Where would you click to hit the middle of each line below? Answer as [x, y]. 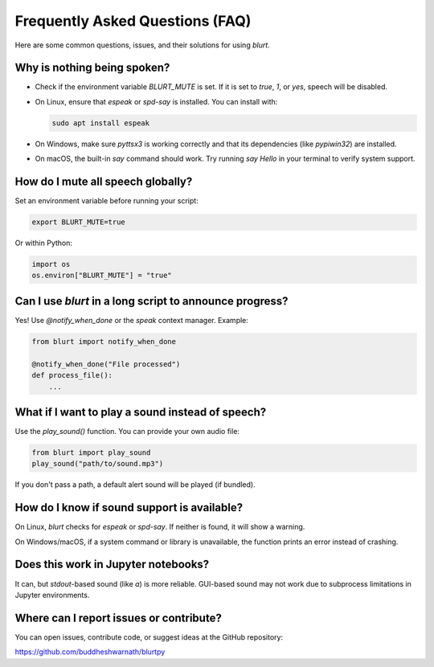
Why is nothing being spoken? [92, 68]
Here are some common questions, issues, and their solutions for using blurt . [143, 45]
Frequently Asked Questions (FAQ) [133, 21]
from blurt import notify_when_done [104, 341]
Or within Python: [43, 243]
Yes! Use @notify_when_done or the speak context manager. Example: [132, 320]
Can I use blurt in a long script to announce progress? [151, 301]
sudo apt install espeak [101, 123]
